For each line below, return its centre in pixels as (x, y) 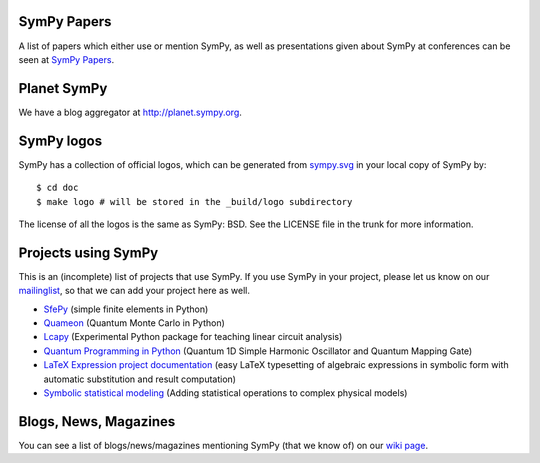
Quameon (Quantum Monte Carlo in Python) (134, 322)
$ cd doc (57, 188)
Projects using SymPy (88, 252)
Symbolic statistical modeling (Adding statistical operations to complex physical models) (225, 392)
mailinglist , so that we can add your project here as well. (134, 291)
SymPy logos (60, 140)
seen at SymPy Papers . (66, 59)
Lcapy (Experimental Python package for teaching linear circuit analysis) (193, 337)
